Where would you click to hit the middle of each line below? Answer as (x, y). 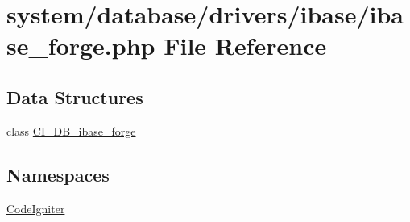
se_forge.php (81, 46)
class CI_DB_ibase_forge (71, 130)
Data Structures (75, 96)
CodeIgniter (36, 208)
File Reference (245, 46)
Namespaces (58, 174)
